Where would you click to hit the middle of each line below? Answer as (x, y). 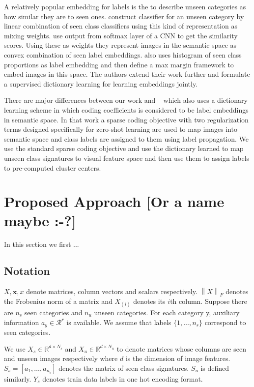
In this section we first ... (42, 244)
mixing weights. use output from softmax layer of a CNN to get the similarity (121, 35)
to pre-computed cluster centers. (53, 167)
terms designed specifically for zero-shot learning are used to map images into (121, 129)
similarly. (18, 378)
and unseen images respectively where (61, 358)
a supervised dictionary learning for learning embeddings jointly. (101, 83)
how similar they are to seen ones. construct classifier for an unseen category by (124, 16)
